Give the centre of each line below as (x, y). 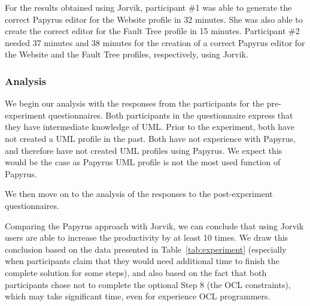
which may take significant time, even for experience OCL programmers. (138, 296)
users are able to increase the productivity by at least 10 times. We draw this (147, 237)
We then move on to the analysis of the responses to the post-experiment (139, 194)
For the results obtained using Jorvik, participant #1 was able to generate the (148, 7)
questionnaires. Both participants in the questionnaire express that (171, 115)
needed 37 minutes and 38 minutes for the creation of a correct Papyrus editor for (155, 42)
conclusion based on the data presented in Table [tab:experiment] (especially (146, 249)
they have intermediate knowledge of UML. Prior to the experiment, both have (150, 127)
